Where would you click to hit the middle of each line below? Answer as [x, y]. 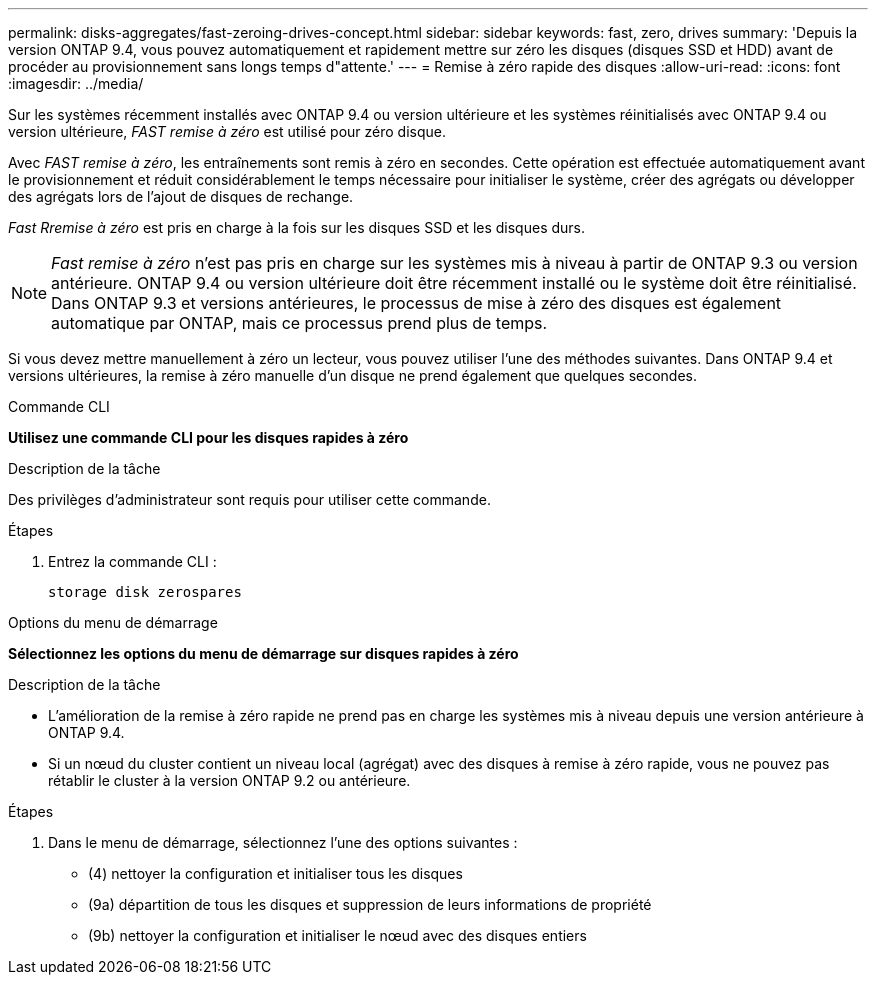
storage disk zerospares [145, 592]
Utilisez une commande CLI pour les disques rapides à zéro [208, 437]
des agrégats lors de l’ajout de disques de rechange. [181, 196]
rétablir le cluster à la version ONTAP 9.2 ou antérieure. [229, 780]
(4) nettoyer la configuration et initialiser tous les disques [275, 873]
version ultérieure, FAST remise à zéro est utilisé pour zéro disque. [227, 131]
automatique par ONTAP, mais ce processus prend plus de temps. [299, 323]
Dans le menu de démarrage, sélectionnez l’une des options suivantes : [283, 842]
